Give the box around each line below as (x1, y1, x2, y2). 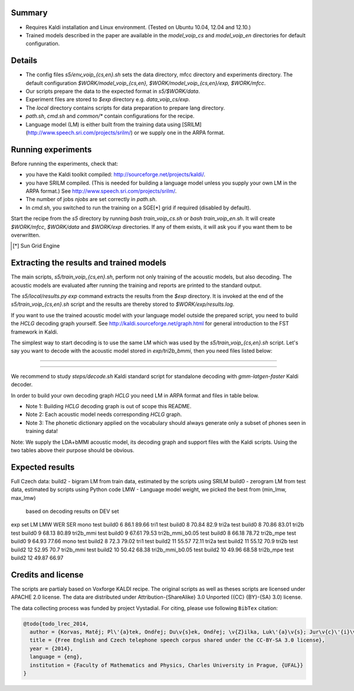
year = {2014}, (29, 645, 74, 652)
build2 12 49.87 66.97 (11, 554, 64, 561)
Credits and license (11, 570, 84, 580)
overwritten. (11, 231, 41, 238)
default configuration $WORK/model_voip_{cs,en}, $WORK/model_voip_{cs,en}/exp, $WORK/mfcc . (25, 79, 266, 86)
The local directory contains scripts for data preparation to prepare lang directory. (25, 104, 225, 111)
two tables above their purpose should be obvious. (11, 447, 135, 454)
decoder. (11, 381, 33, 388)
